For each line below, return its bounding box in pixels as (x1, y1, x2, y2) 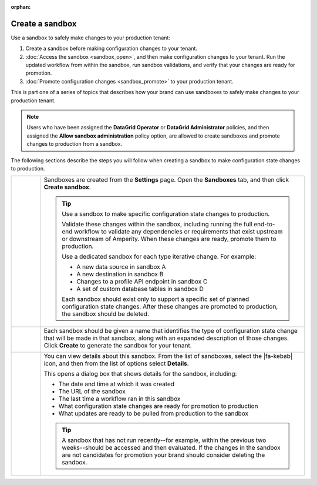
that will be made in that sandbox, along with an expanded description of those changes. (43, 334, 289, 342)
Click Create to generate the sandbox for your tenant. (43, 342, 192, 350)
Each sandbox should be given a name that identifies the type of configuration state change (43, 327, 298, 335)
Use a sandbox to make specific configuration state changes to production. (62, 210, 270, 218)
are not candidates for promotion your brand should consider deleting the (62, 451, 265, 459)
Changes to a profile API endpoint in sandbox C (76, 277, 208, 286)
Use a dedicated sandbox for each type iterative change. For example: (62, 253, 257, 261)
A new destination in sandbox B (76, 270, 164, 279)
